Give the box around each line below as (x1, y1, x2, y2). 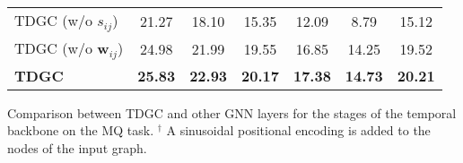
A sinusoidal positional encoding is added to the (166, 121, 431, 140)
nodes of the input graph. (7, 139, 147, 158)
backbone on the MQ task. (7, 121, 154, 140)
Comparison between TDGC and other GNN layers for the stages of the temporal (7, 103, 457, 122)
